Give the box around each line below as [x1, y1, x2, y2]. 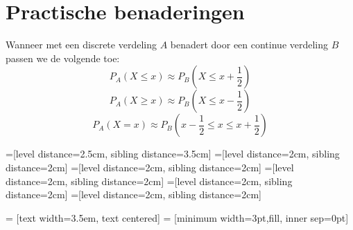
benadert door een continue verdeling [170, 37, 329, 52]
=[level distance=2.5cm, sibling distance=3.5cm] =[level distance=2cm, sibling [6, 146, 340, 161]
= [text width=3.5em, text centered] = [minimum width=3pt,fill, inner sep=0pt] [6, 210, 349, 224]
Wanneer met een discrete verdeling [6, 37, 157, 52]
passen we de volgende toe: [6, 50, 120, 65]
